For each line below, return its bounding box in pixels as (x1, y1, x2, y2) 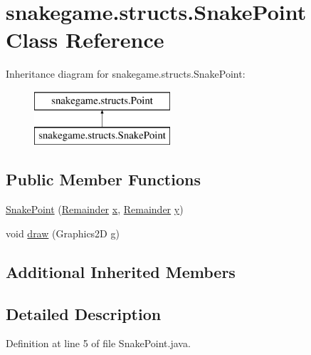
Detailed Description (6, 302, 162, 324)
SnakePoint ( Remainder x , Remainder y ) (6, 202, 184, 217)
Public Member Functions (6, 168, 201, 190)
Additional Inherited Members (6, 260, 236, 282)
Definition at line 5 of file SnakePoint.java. (6, 336, 191, 351)
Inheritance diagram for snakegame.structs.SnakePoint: (6, 66, 246, 81)
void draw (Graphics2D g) (6, 225, 120, 240)
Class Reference (6, 25, 164, 54)
